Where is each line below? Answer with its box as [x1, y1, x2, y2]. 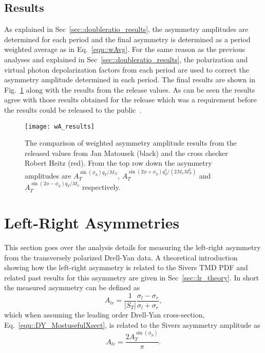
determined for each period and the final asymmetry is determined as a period [4, 33, 251, 44]
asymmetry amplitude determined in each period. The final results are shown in [4, 74, 255, 85]
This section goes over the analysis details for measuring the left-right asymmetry [4, 241, 261, 252]
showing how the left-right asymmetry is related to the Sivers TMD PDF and [4, 262, 248, 273]
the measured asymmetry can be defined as [4, 282, 140, 293]
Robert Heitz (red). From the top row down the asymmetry [25, 157, 212, 168]
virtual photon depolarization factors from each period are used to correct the [4, 64, 249, 75]
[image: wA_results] [25, 122, 95, 130]
